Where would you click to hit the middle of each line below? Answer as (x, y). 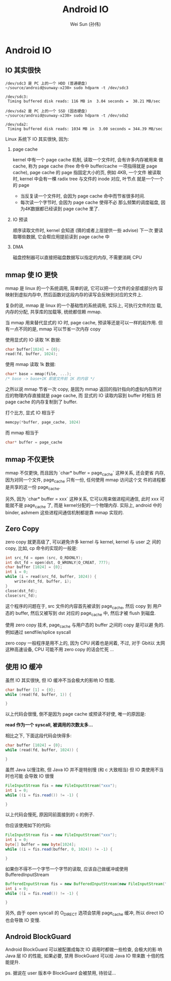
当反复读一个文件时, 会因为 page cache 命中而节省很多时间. (83, 196)
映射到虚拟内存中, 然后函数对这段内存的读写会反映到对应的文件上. (74, 294)
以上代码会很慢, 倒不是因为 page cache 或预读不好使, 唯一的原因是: (76, 714)
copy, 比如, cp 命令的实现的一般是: (41, 548)
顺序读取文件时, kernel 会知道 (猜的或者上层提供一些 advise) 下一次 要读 (88, 230)
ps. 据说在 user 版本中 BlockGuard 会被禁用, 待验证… (61, 973)
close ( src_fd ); (21, 596)
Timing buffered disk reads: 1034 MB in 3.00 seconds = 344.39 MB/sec (85, 129)
